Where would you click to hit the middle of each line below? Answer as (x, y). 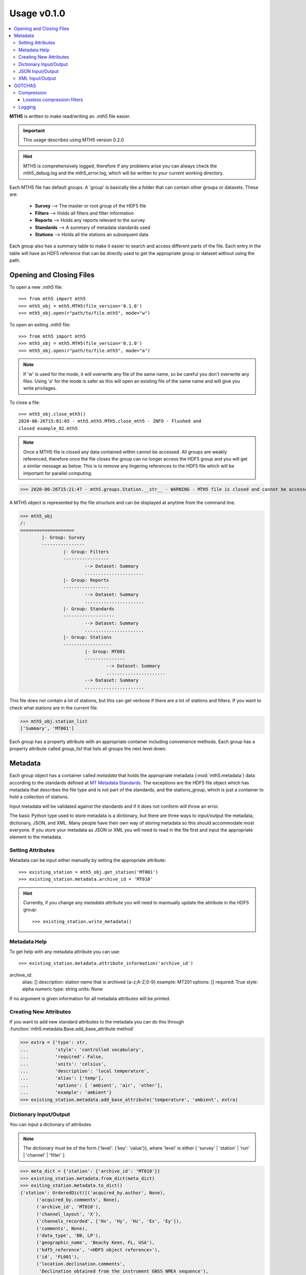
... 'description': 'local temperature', (85, 1071)
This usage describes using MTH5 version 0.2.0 (74, 140)
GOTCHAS (25, 85)
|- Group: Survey (63, 537)
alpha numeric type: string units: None (62, 989)
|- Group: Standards (89, 609)
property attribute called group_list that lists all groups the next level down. (88, 749)
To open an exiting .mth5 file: (40, 324)
